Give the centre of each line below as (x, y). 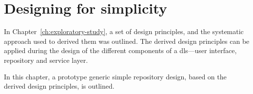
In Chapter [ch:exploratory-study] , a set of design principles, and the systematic (124, 31)
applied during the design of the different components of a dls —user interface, (120, 50)
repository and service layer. (46, 60)
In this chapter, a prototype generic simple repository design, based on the (115, 76)
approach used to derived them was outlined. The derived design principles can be (127, 41)
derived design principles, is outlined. (59, 86)
